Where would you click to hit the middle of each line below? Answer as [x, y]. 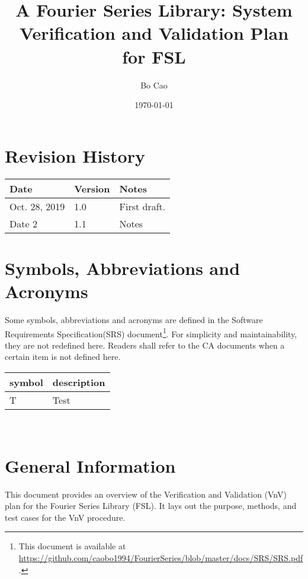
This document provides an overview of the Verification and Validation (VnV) [146, 494]
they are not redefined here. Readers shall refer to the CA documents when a [145, 345]
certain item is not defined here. [63, 357]
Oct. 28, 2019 [37, 206]
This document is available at [72, 546]
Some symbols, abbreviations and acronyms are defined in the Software [134, 319]
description [79, 382]
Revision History [75, 155]
